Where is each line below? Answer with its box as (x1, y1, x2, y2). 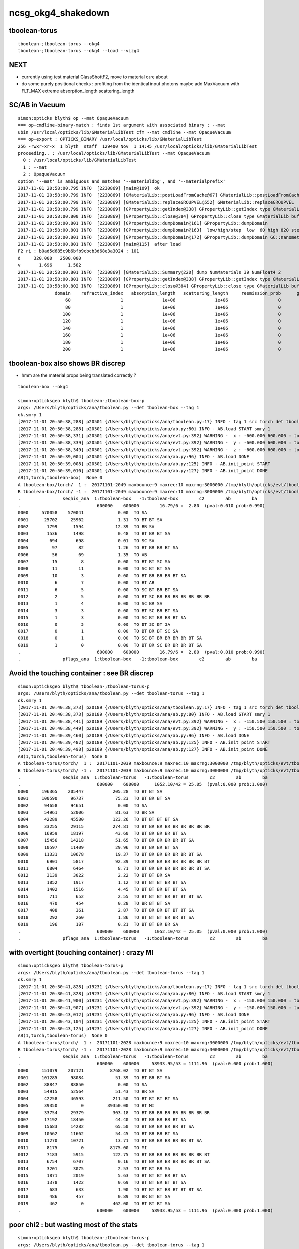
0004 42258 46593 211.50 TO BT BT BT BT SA (18, 1096, 179, 1101)
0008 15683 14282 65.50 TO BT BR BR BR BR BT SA (18, 1124, 194, 1129)
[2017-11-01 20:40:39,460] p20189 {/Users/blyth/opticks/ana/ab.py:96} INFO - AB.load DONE (18, 732, 249, 738)
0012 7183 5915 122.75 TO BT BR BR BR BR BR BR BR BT (18, 1152, 210, 1157)
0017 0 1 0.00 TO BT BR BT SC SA (18, 628, 179, 634)
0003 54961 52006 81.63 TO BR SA (18, 809, 155, 815)
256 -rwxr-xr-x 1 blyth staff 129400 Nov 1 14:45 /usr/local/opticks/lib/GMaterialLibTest (18, 143, 258, 149)
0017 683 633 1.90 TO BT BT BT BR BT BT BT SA (18, 1187, 202, 1192)
